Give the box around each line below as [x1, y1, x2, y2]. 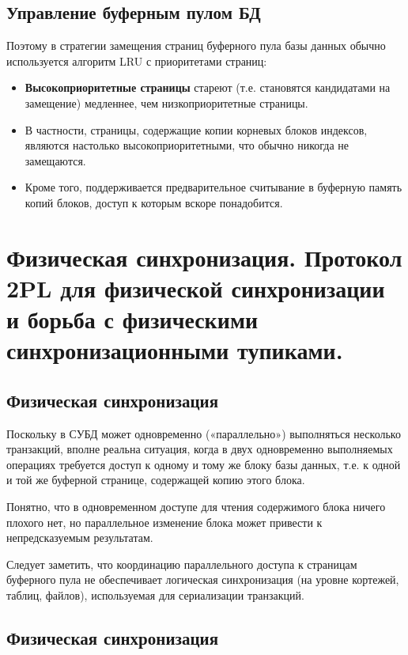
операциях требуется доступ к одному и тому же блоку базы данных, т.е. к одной [6, 456, 401, 472]
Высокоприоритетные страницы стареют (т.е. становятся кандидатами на [25, 79, 391, 96]
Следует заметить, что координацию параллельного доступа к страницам [6, 555, 357, 572]
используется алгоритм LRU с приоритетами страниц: [6, 52, 267, 69]
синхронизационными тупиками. [6, 334, 343, 366]
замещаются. [25, 152, 86, 168]
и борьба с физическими [6, 303, 259, 335]
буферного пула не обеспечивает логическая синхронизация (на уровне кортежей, [6, 571, 399, 588]
